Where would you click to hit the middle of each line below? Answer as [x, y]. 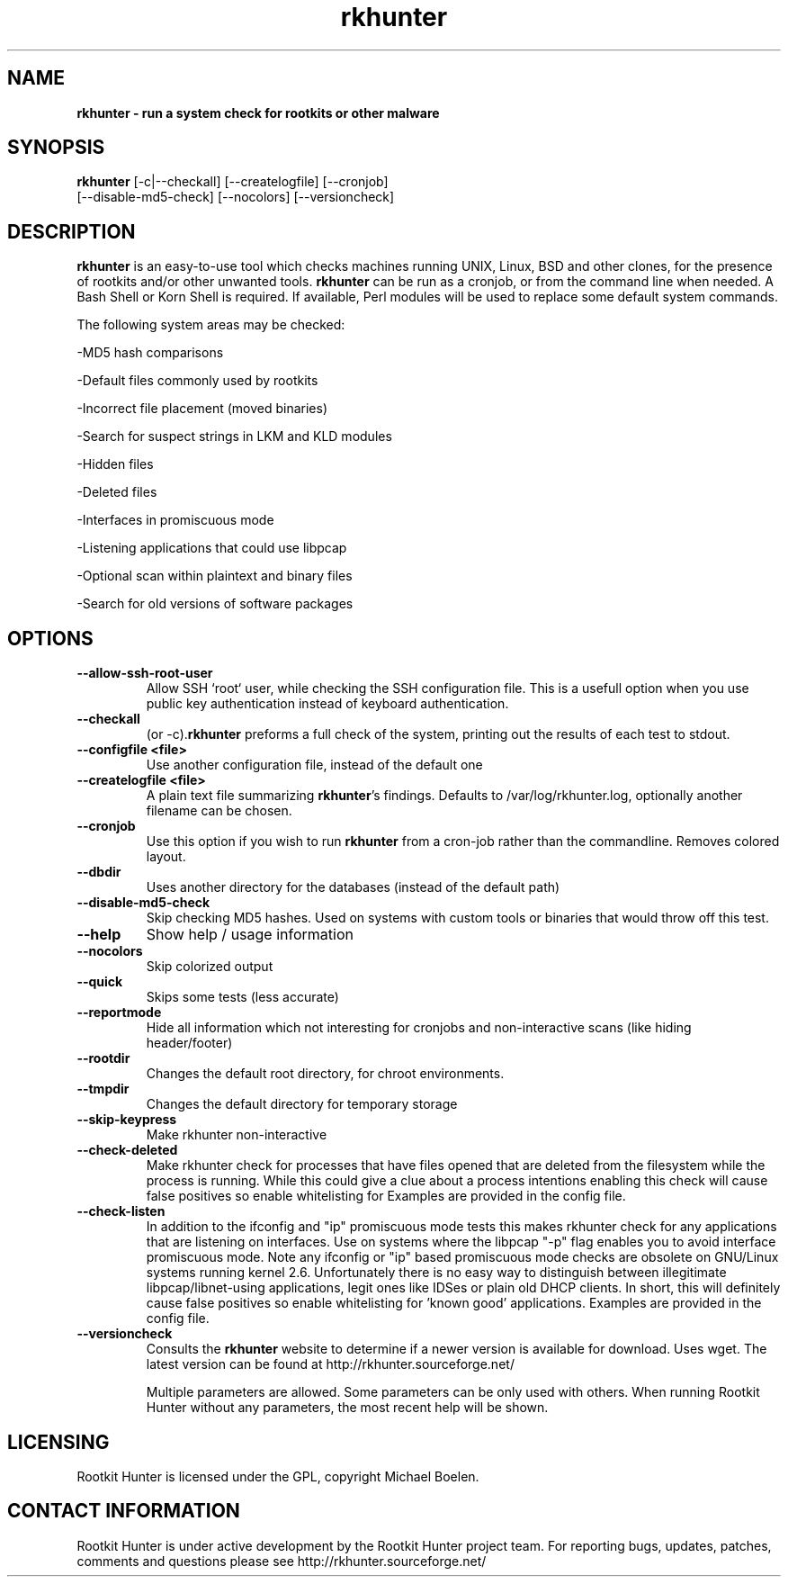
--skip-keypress [127, 1120]
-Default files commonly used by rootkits [197, 381]
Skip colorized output [210, 967]
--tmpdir [103, 1089]
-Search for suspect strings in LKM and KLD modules [234, 436]
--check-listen [121, 1211]
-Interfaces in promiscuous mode [175, 520]
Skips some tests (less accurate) [242, 997]
